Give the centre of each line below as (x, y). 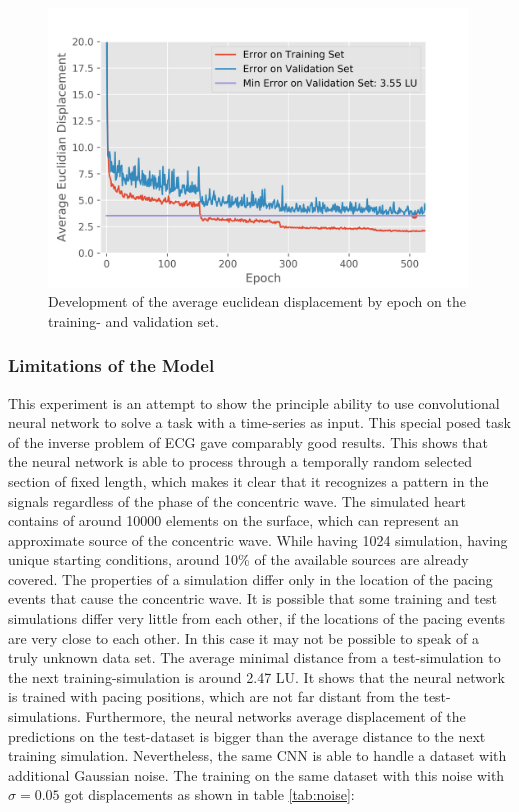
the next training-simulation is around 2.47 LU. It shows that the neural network (256, 676)
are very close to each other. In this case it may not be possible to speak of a (244, 637)
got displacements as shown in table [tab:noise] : (209, 794)
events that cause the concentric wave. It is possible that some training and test (252, 598)
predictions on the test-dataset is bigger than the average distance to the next (247, 735)
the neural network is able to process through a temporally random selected (240, 461)
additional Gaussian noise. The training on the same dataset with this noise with (256, 774)
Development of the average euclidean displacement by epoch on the (257, 301)
